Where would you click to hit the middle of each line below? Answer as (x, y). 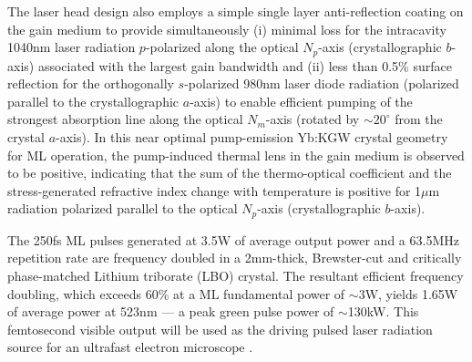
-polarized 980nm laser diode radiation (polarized (322, 83)
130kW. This (383, 311)
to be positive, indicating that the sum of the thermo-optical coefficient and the (230, 173)
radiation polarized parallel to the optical (123, 208)
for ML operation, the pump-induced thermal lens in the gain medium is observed (236, 155)
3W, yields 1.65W (408, 293)
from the (419, 119)
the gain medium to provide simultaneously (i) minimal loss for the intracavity (227, 29)
